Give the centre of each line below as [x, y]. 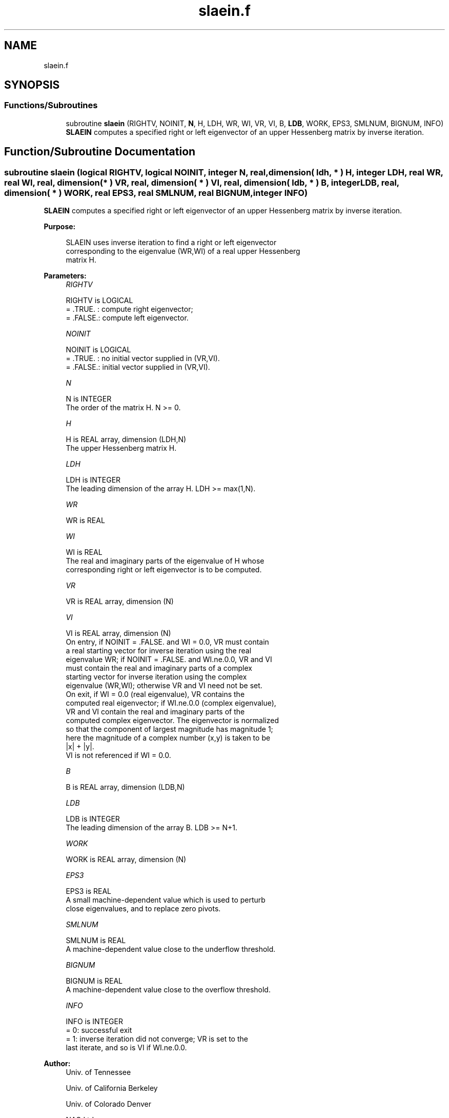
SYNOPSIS [32, 85]
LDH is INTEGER [93, 480]
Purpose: [60, 227]
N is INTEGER [89, 399]
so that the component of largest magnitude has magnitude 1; [169, 729]
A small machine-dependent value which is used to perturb [166, 900]
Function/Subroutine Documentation [100, 152]
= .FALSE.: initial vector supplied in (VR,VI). [138, 367]
